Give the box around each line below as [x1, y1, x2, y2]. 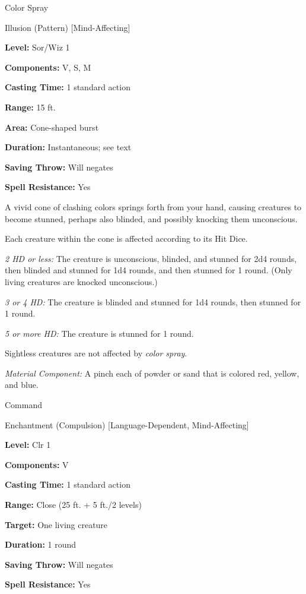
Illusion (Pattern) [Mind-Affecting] [5, 21, 130, 33]
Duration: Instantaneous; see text [5, 141, 132, 153]
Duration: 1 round [5, 538, 76, 551]
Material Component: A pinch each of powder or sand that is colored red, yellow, [5, 366, 299, 379]
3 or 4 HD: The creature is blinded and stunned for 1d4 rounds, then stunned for [5, 295, 301, 308]
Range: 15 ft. [5, 100, 56, 113]
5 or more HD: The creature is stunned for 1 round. [5, 327, 194, 339]
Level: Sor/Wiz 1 [5, 41, 70, 53]
